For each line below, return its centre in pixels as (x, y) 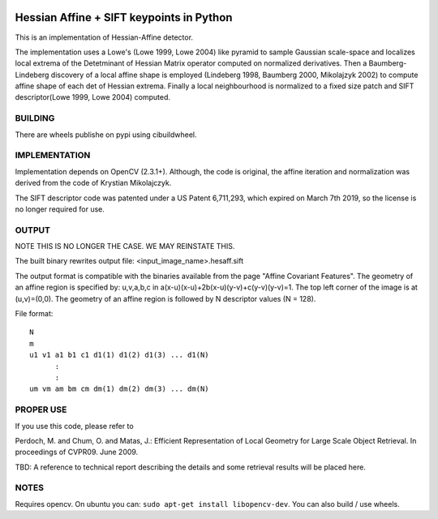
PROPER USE (41, 410)
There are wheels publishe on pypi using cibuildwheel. (106, 135)
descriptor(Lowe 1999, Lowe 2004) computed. (92, 97)
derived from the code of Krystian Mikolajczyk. (93, 183)
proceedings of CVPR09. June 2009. (77, 452)
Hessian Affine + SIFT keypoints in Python (124, 17)
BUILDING (35, 118)
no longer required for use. (60, 209)
